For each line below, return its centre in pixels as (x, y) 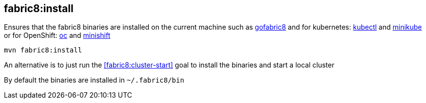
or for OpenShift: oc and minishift (57, 35)
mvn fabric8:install (43, 50)
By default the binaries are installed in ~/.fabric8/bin (94, 80)
